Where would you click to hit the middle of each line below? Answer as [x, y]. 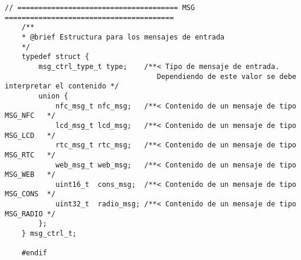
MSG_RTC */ [30, 155]
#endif [34, 253]
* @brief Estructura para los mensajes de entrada [123, 37]
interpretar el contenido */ [62, 86]
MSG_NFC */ [30, 116]
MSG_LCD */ [30, 135]
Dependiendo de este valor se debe [226, 76]
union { [53, 96]
